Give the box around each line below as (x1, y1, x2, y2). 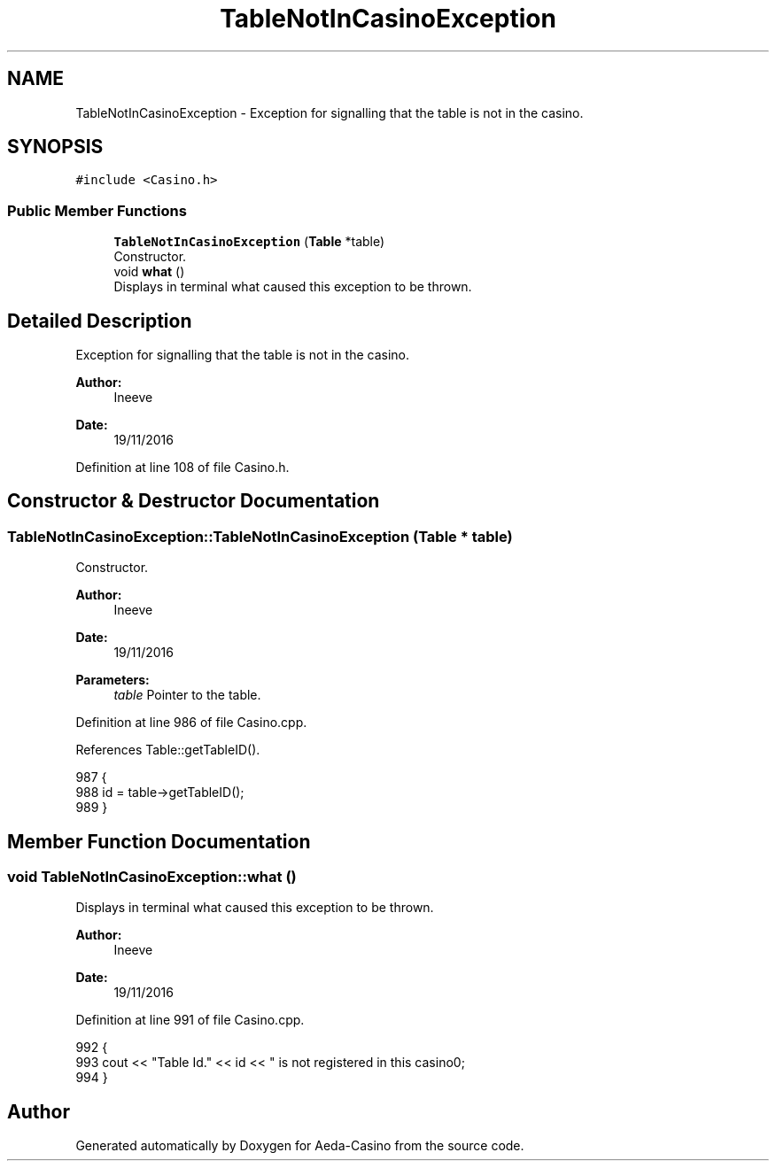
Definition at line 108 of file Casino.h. (75, 460, 290, 476)
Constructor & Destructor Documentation (7, 490, 380, 513)
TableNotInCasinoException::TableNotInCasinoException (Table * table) (7, 527, 513, 545)
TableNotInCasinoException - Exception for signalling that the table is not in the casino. (75, 104, 584, 120)
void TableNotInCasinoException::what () (7, 868, 297, 886)
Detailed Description (7, 309, 192, 332)
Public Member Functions (7, 201, 187, 220)
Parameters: (75, 672, 150, 688)
